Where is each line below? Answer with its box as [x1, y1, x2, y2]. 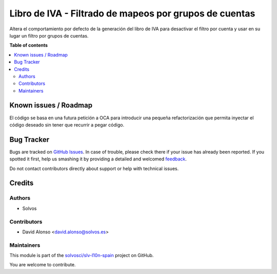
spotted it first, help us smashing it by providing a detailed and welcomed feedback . [9, 156, 187, 162]
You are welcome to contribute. [9, 262, 76, 268]
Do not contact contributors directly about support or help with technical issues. [9, 165, 179, 172]
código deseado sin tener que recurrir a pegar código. [9, 121, 125, 128]
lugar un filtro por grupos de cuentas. [9, 32, 89, 39]
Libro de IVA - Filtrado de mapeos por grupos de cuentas [9, 8, 255, 19]
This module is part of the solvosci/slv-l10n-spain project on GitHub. [9, 252, 154, 259]
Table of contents [9, 42, 48, 48]
